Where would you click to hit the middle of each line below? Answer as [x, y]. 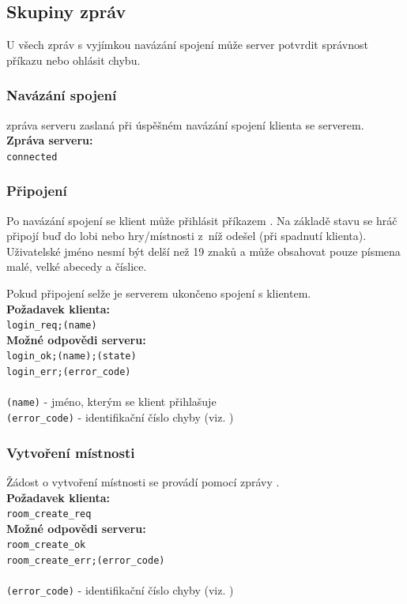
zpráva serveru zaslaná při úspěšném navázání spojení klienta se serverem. [185, 124]
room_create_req [49, 514]
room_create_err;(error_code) [86, 561]
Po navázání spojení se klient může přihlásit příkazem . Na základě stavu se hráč [202, 220]
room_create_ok [46, 545]
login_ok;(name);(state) [72, 356]
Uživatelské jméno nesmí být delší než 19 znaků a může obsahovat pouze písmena [203, 251]
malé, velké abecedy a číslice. [77, 266]
